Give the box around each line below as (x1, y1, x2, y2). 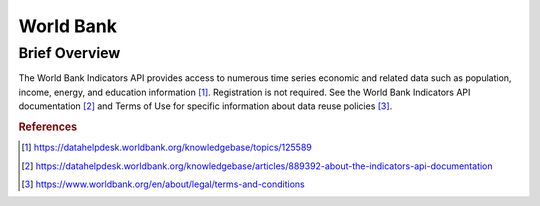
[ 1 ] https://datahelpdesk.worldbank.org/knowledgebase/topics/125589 (21, 141, 312, 154)
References (18, 120, 78, 134)
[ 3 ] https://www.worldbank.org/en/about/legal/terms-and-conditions (21, 178, 305, 190)
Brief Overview (18, 44, 121, 62)
